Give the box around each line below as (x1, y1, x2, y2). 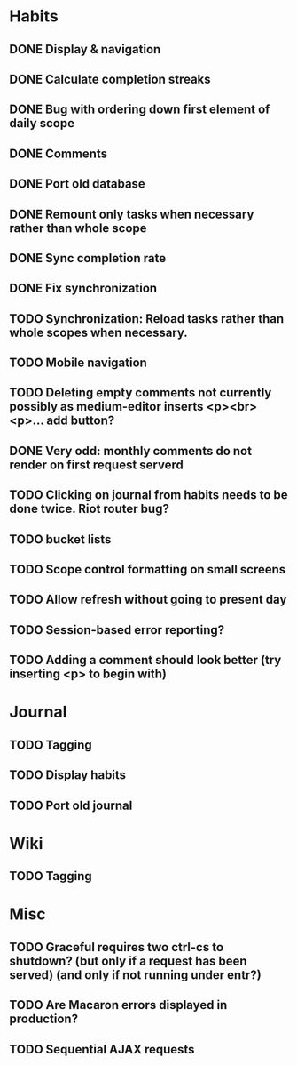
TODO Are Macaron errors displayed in (9, 997, 228, 1013)
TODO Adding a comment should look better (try (9, 653, 282, 668)
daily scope (9, 116, 75, 131)
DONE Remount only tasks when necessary (9, 206, 254, 221)
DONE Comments (9, 146, 108, 161)
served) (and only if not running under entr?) (9, 967, 262, 982)
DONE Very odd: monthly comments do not (9, 443, 253, 459)
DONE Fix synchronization (9, 281, 158, 296)
